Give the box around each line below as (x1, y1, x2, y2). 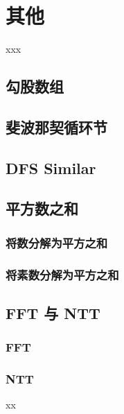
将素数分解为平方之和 (6, 266, 119, 283)
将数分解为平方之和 (6, 234, 108, 251)
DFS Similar (6, 157, 96, 178)
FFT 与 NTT (6, 302, 100, 323)
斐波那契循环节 (6, 116, 107, 137)
